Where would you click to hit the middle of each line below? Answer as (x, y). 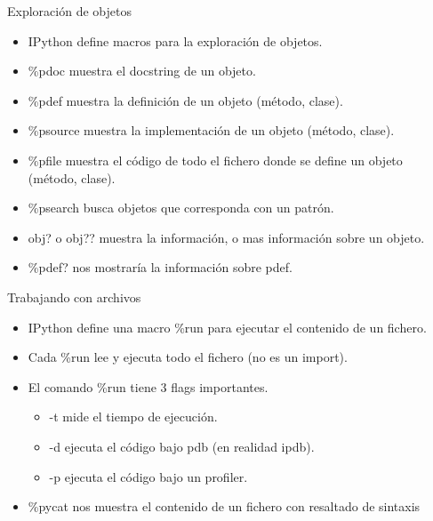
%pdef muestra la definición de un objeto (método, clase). (185, 100)
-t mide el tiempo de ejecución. (133, 417)
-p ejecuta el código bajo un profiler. (148, 476)
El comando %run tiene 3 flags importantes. (148, 386)
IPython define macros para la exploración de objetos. (175, 40)
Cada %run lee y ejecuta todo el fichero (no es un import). (188, 357)
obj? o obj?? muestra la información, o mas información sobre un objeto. (226, 237)
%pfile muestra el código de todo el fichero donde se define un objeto (215, 160)
